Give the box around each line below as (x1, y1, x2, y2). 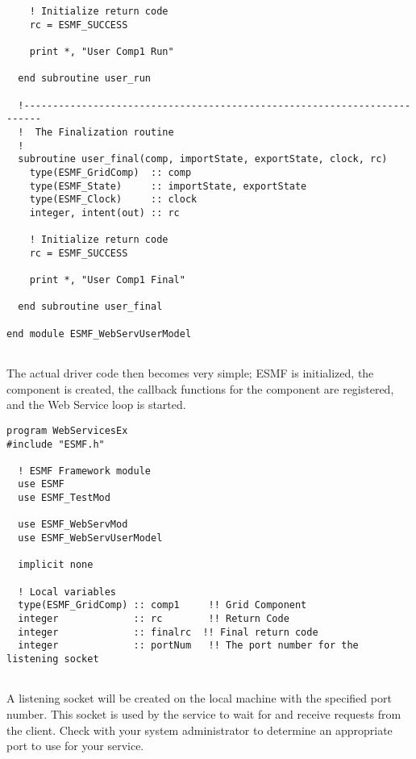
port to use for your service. (6, 737, 144, 754)
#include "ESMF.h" (6, 438, 105, 450)
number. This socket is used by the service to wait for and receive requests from (6, 705, 401, 722)
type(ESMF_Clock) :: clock (29, 194, 198, 206)
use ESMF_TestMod (18, 492, 110, 504)
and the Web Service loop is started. (6, 396, 186, 413)
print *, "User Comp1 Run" (29, 45, 174, 57)
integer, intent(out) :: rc (29, 206, 180, 219)
